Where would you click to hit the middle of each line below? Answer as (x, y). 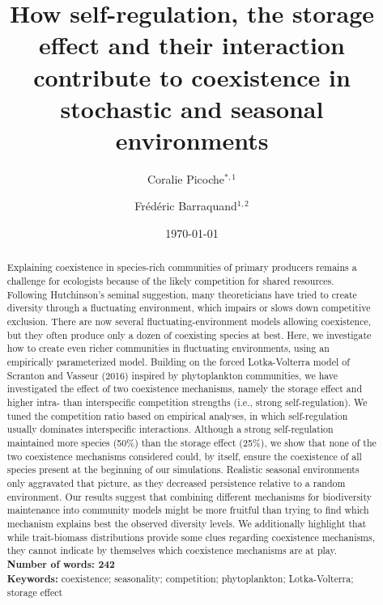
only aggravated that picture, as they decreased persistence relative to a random (176, 482)
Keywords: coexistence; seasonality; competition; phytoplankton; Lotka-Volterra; (180, 578)
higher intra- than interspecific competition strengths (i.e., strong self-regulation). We (187, 402)
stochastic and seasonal (192, 108)
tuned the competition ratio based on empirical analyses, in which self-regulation (177, 415)
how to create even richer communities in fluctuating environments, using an (168, 348)
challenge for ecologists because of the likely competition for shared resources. (170, 281)
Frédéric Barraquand (186, 206)
